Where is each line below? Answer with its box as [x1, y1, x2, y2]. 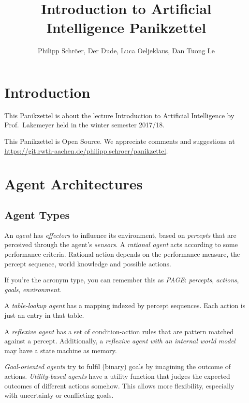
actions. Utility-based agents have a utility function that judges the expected [4, 371, 230, 381]
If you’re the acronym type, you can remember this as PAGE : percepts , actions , [4, 275, 239, 285]
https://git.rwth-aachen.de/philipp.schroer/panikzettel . [4, 145, 168, 155]
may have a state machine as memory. [4, 345, 117, 355]
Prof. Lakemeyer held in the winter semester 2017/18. [4, 120, 165, 130]
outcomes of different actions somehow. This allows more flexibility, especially [4, 380, 234, 390]
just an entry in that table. [4, 310, 84, 320]
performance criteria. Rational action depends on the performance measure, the [4, 248, 240, 259]
